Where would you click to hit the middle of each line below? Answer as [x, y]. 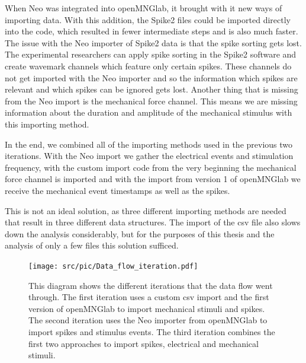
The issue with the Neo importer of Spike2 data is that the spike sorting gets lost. [153, 42]
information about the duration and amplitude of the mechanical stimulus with [149, 112]
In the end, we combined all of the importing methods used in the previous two [149, 144]
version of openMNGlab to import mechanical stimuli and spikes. [147, 308]
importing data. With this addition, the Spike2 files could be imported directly [148, 19]
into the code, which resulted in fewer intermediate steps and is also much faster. [152, 31]
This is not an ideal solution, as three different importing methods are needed [146, 210]
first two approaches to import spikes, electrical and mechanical [144, 343]
